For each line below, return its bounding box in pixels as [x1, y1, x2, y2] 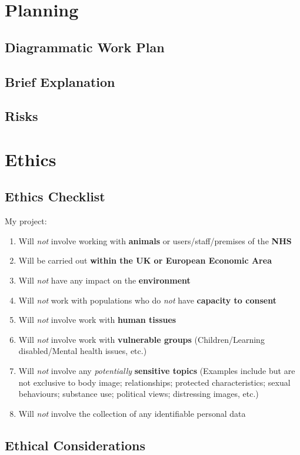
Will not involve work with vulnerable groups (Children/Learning [18, 333, 265, 345]
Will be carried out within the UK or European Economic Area [18, 254, 272, 267]
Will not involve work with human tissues [18, 314, 176, 326]
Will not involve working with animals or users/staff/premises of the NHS [18, 234, 292, 247]
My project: [5, 215, 47, 227]
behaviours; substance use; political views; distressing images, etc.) [18, 387, 259, 400]
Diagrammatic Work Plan [5, 38, 165, 56]
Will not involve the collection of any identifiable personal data [18, 407, 246, 419]
